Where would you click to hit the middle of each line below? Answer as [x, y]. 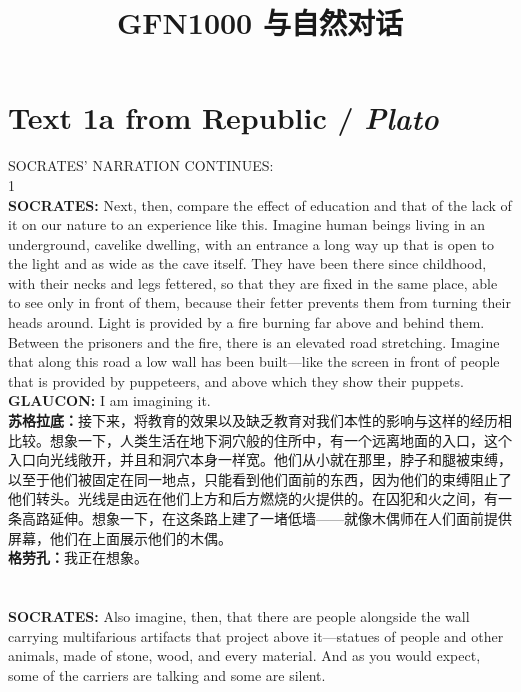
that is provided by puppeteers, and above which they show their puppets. [236, 380]
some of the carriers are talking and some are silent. [167, 674]
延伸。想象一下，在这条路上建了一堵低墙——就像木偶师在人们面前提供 [280, 518]
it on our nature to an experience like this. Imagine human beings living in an [247, 224]
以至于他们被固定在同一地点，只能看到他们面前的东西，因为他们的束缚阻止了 [260, 478]
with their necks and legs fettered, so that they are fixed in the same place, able [253, 282]
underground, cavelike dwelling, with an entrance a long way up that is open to [251, 243]
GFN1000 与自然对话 [260, 22]
